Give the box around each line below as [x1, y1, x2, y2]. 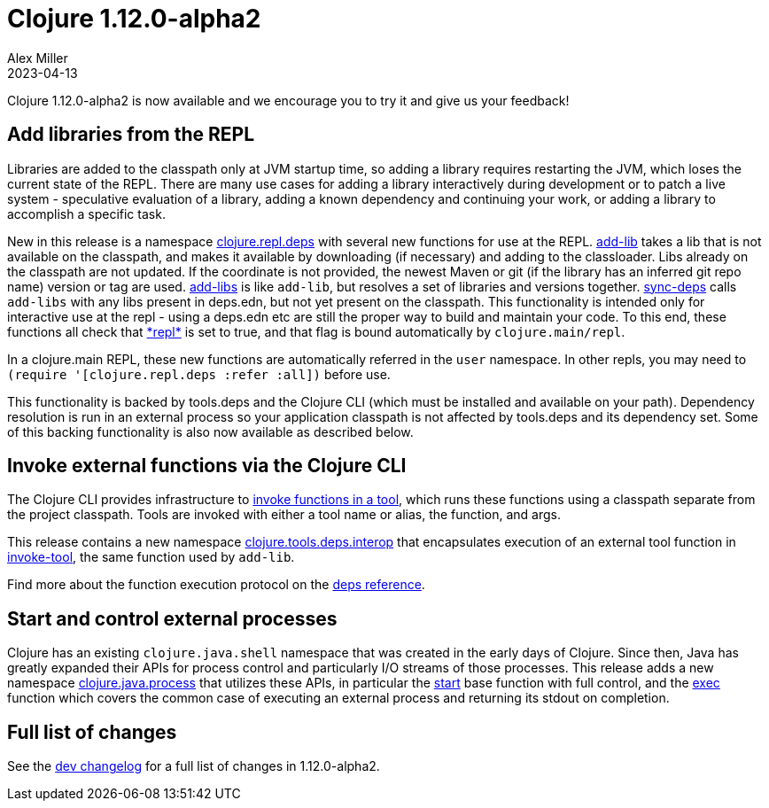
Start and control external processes [7, 607, 338, 630]
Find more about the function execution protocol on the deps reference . [7, 577, 425, 593]
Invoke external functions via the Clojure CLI [7, 454, 407, 478]
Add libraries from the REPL [7, 123, 255, 146]
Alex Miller [7, 50, 68, 66]
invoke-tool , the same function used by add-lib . [7, 549, 295, 565]
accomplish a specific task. [7, 206, 166, 221]
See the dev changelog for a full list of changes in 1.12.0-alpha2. [7, 758, 380, 774]
